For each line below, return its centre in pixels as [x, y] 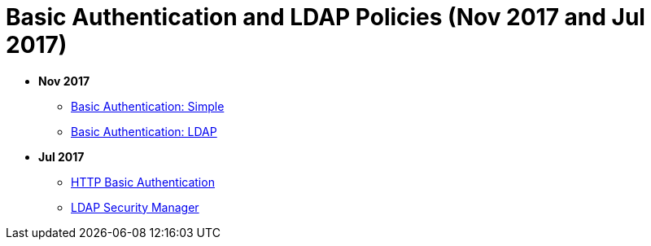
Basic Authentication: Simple [148, 106]
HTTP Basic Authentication [143, 182]
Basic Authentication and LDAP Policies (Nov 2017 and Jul [325, 17]
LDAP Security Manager [135, 207]
